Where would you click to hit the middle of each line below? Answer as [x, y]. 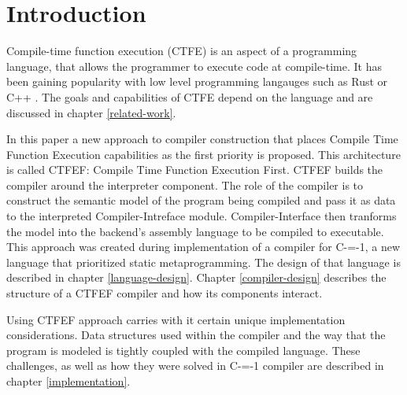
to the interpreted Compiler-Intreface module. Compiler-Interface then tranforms [202, 216]
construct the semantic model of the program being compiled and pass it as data [201, 200]
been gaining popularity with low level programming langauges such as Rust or [197, 81]
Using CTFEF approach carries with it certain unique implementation [176, 319]
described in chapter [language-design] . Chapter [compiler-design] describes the [196, 277]
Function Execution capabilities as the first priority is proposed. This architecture [203, 154]
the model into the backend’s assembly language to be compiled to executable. [195, 231]
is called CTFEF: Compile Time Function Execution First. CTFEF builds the [195, 170]
